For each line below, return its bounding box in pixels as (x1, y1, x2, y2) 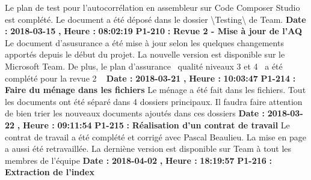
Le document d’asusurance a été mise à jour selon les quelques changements (5, 36, 284, 49)
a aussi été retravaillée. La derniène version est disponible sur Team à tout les (5, 142, 292, 155)
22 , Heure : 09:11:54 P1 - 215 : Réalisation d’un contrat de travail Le (5, 118, 290, 131)
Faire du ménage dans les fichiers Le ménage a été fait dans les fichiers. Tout (5, 83, 306, 96)
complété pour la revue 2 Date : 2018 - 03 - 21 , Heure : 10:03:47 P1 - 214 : (5, 71, 296, 84)
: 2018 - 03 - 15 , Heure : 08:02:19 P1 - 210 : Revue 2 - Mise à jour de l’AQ (5, 25, 303, 37)
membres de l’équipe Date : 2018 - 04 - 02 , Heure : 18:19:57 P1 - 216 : (5, 154, 272, 166)
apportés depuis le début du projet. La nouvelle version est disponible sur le (5, 48, 285, 61)
